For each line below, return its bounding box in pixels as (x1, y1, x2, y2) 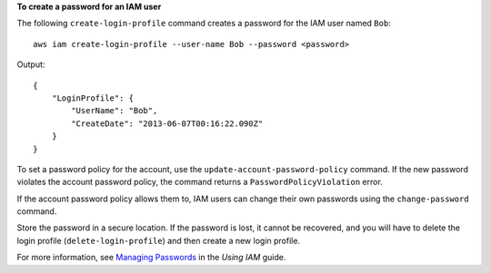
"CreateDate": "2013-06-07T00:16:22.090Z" (71, 118, 264, 129)
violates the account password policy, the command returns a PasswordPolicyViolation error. (16, 177, 384, 188)
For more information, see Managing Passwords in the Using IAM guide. (16, 252, 286, 263)
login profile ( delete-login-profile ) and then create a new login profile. (16, 235, 300, 246)
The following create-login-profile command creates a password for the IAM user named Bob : (16, 18, 391, 29)
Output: (16, 59, 45, 70)
